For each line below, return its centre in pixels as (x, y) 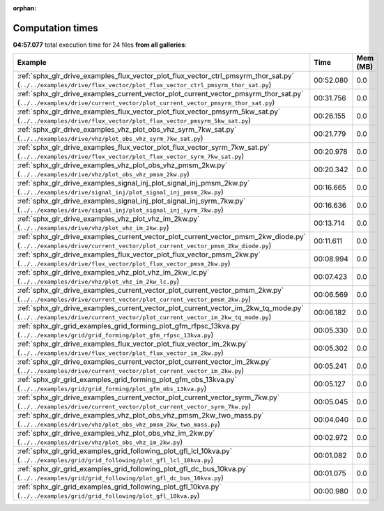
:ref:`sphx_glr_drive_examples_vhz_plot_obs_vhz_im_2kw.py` (116, 434)
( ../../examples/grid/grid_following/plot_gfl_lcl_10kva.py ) (115, 460)
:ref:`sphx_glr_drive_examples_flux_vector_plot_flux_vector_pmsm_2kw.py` (139, 254)
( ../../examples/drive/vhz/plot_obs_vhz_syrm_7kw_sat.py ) (110, 138)
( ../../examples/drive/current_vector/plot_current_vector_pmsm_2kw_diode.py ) (144, 245)
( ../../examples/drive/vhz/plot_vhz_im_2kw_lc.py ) (98, 281)
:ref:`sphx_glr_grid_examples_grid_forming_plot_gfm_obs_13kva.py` (127, 380)
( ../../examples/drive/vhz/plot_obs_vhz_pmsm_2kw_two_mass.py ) (119, 424)
